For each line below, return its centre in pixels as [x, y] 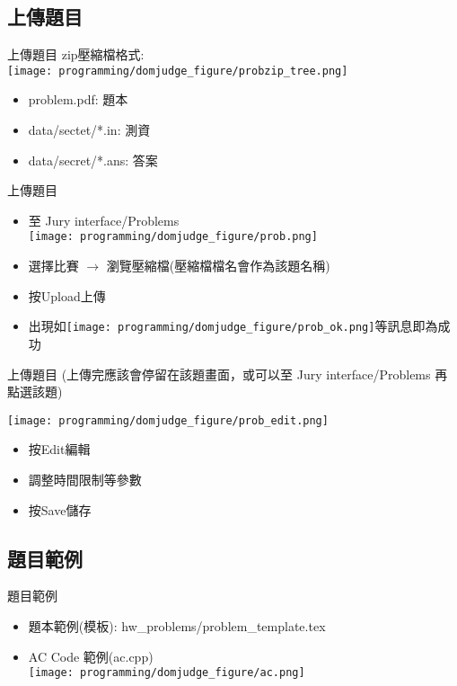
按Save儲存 [60, 509]
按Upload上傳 [67, 295]
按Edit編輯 [59, 449]
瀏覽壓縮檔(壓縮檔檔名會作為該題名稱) [218, 266]
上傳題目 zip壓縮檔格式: [76, 54]
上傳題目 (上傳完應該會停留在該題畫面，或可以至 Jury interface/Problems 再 [228, 374]
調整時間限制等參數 [85, 479]
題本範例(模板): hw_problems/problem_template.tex [177, 625]
